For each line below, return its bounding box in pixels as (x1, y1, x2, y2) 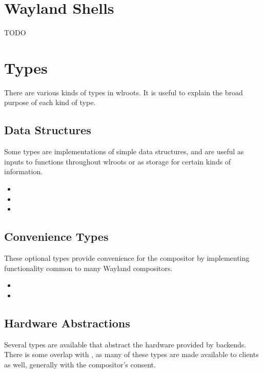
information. (4, 166, 43, 177)
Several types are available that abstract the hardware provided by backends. (4, 339, 247, 349)
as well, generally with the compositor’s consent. (4, 359, 156, 369)
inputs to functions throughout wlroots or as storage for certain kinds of (4, 156, 231, 167)
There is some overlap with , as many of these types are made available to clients (4, 349, 259, 360)
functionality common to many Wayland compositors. (4, 262, 173, 273)
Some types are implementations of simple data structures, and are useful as (4, 146, 244, 157)
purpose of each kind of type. (4, 97, 96, 108)
